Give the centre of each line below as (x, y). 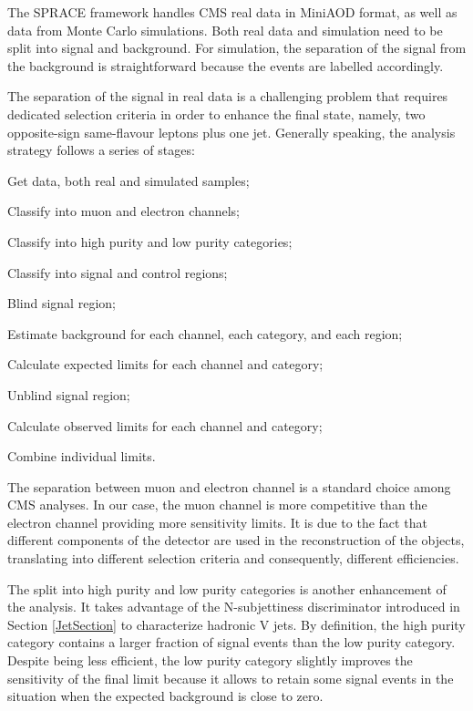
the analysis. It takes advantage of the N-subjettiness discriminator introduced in (234, 607)
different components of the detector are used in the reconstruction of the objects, (236, 540)
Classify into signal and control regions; (118, 272)
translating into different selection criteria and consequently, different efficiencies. (233, 558)
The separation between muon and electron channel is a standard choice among (229, 486)
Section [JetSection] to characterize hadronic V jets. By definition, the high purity (236, 624)
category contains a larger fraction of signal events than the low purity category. (231, 642)
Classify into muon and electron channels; (123, 211)
